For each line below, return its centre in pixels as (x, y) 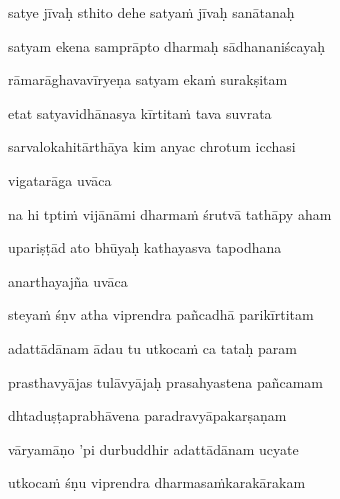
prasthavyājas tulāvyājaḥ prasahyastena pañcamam (166, 381)
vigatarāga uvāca (60, 179)
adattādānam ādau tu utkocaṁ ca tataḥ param (153, 347)
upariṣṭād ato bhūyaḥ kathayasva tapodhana (145, 247)
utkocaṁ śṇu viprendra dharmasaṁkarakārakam (157, 482)
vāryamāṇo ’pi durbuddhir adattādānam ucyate (153, 448)
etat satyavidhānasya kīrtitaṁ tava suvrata (140, 112)
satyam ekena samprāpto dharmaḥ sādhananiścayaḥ (166, 45)
